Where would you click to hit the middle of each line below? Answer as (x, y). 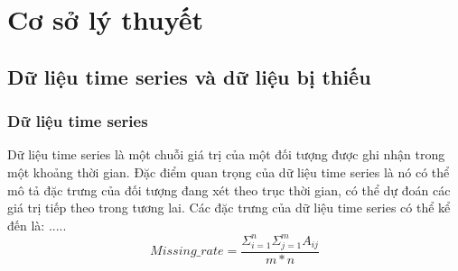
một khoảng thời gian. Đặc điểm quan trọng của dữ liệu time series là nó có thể (229, 172)
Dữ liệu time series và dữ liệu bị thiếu (189, 76)
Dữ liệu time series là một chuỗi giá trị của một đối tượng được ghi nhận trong (226, 154)
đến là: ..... (37, 225)
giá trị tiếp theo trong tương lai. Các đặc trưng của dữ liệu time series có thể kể (229, 208)
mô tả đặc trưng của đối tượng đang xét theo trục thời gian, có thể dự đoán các (229, 190)
